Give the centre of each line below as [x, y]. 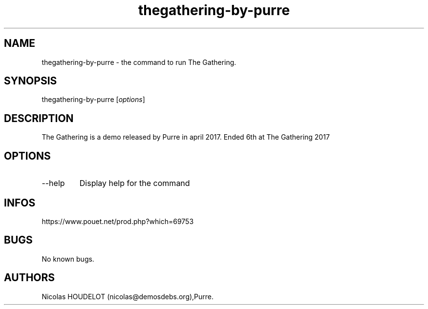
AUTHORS [30, 278]
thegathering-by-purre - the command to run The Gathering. [139, 62]
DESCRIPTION [39, 118]
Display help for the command [135, 183]
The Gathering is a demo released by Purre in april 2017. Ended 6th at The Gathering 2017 [186, 137]
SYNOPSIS [31, 81]
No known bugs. [68, 259]
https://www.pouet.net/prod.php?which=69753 [118, 221]
